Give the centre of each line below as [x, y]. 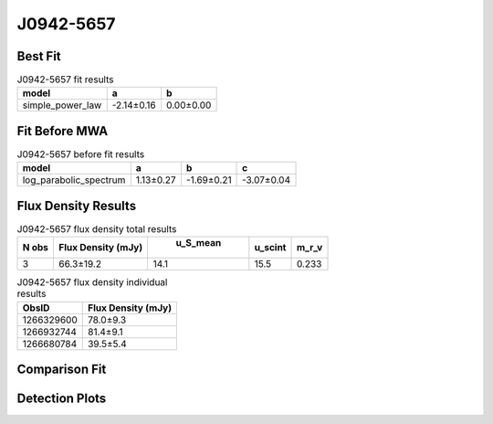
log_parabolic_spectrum [74, 180]
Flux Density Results [77, 206]
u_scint [270, 248]
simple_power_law [62, 105]
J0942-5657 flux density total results [97, 229]
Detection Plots [62, 399]
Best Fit [39, 56]
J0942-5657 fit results [65, 79]
